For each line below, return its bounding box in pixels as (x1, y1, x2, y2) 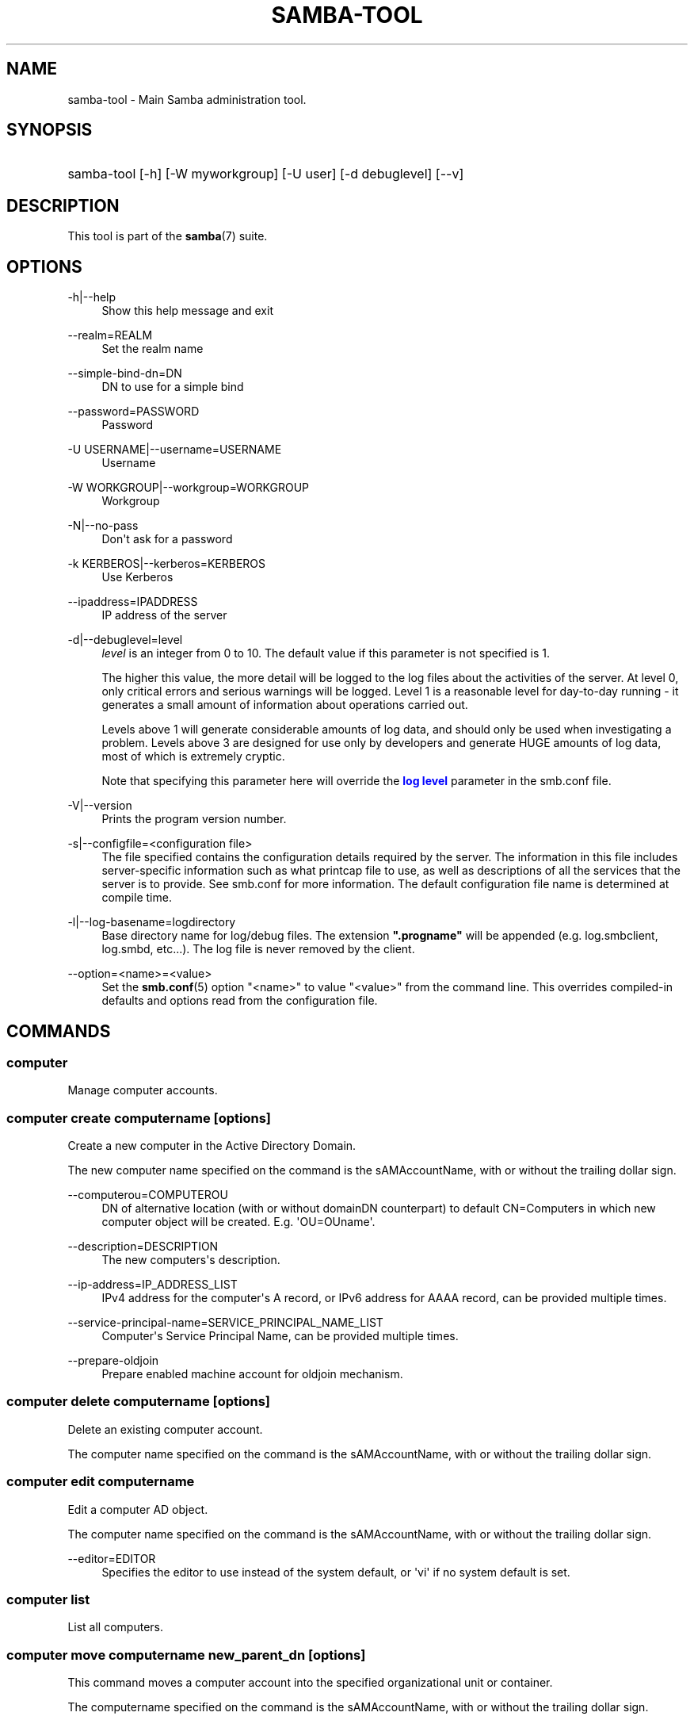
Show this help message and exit (101, 304, 273, 318)
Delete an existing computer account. (67, 1422, 263, 1436)
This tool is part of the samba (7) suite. (67, 229, 268, 243)
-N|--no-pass (67, 519, 139, 533)
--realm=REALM (67, 328, 153, 343)
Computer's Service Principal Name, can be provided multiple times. (101, 1329, 459, 1343)
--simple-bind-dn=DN (67, 366, 182, 381)
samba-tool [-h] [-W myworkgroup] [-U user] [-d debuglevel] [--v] (67, 166, 464, 182)
